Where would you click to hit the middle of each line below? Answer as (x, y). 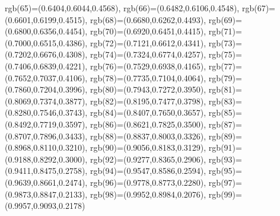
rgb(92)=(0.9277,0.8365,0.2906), (148, 159)
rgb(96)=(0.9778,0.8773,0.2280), (148, 182)
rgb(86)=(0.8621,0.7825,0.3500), (148, 124)
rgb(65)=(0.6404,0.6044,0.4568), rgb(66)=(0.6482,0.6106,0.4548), (122, 8)
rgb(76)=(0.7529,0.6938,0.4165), (148, 66)
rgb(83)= (225, 101)
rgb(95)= (225, 171)
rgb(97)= (225, 182)
